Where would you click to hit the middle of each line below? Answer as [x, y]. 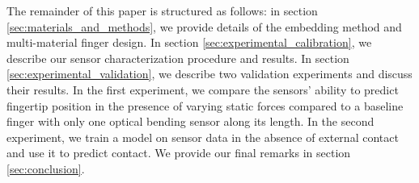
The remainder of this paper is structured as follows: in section [162, 10]
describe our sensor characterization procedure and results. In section [178, 58]
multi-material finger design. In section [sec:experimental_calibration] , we [189, 42]
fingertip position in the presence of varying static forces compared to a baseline [205, 105]
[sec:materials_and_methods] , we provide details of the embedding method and [204, 26]
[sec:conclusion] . [46, 168]
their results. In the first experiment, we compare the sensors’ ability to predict [203, 89]
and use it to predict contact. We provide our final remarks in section [179, 153]
